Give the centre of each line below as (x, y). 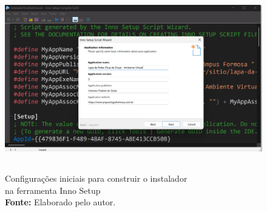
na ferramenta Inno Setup (53, 190)
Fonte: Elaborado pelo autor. (60, 202)
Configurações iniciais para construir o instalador (96, 178)
